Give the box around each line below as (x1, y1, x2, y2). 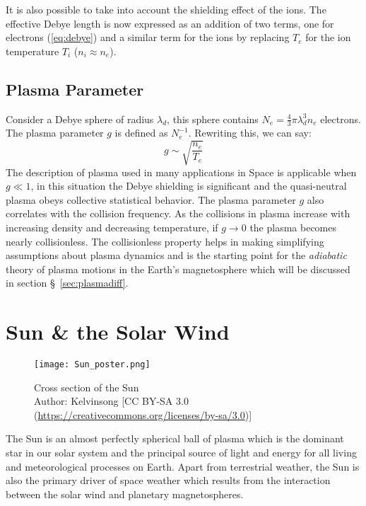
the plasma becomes (249, 219, 337, 234)
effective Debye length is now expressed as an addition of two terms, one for (6, 16, 334, 30)
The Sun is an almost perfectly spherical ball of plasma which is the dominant (6, 431, 344, 446)
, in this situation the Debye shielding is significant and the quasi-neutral (30, 178, 347, 193)
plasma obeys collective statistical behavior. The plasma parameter (6, 192, 296, 207)
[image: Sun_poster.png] (34, 360, 150, 370)
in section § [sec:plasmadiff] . (6, 275, 129, 290)
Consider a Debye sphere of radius (6, 111, 154, 126)
